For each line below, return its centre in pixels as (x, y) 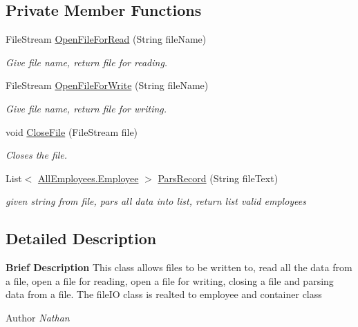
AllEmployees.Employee (88, 178)
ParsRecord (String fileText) (218, 178)
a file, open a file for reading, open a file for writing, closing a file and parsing (170, 280)
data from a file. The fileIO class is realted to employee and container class (164, 294)
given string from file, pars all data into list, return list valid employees (156, 201)
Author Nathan (38, 317)
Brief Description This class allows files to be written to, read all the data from (179, 267)
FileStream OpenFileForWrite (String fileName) (107, 85)
